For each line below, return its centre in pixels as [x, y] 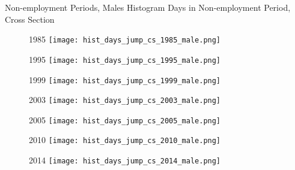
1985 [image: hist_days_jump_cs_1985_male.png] [125, 39]
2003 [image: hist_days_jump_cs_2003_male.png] [125, 100]
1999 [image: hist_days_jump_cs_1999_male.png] [125, 79]
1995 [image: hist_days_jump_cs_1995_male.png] [125, 59]
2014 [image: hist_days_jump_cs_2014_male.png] [125, 160]
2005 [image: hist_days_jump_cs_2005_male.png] [125, 119]
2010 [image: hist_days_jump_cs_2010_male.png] [125, 140]
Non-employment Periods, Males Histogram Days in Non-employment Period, [148, 7]
